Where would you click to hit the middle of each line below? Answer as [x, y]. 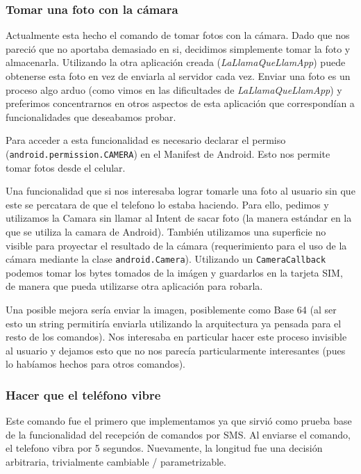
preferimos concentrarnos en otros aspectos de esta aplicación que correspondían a [180, 103]
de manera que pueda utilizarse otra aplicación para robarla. [134, 286]
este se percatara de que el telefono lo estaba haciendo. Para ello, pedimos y [167, 204]
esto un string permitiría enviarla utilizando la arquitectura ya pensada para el [174, 323]
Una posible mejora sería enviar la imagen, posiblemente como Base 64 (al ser [171, 310]
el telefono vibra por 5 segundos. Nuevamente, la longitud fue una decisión [164, 448]
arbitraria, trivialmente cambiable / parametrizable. [116, 461]
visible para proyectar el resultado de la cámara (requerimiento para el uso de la [176, 245]
